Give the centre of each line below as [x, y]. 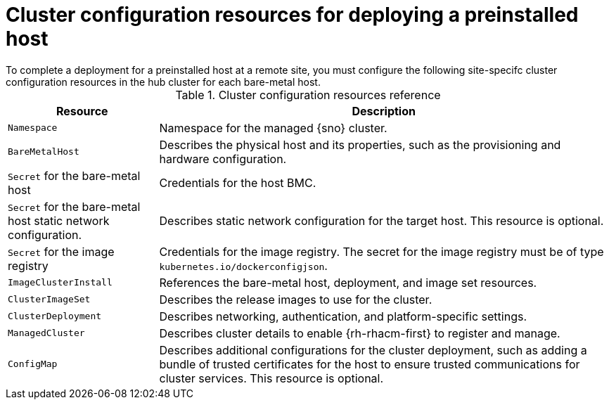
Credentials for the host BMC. [238, 182]
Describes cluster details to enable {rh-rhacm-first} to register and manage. [360, 333]
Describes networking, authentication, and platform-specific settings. [343, 316]
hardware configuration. [223, 159]
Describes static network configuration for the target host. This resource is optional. [382, 220]
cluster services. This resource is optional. [271, 378]
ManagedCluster [46, 333]
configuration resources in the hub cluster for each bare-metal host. [163, 82]
